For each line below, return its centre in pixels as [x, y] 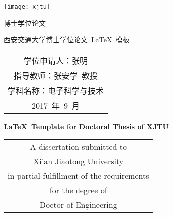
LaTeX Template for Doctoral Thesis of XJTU [86, 126]
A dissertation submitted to [79, 147]
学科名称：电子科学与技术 [56, 90]
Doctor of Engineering [78, 205]
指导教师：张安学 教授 [56, 75]
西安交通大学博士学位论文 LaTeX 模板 [67, 40]
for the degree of [78, 190]
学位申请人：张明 [56, 60]
